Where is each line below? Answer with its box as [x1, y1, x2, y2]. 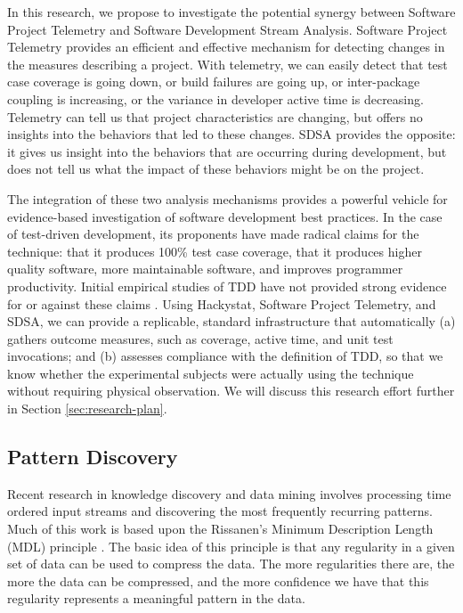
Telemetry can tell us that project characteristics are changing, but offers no [7, 107, 423, 126]
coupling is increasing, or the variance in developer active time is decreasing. [7, 89, 424, 108]
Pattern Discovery [7, 443, 178, 470]
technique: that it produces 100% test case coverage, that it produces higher [7, 241, 422, 260]
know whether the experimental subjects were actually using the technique [7, 364, 414, 382]
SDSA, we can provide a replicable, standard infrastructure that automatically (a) [7, 312, 456, 331]
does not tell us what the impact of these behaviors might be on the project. [7, 159, 425, 178]
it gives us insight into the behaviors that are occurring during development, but [7, 142, 447, 160]
